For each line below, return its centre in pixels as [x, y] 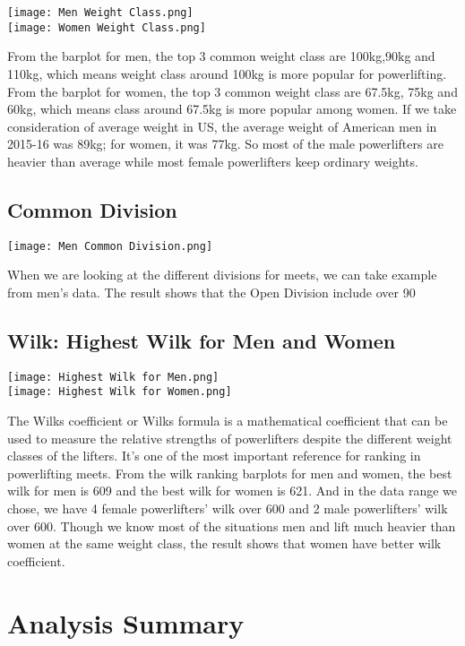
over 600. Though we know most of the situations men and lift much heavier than [232, 525]
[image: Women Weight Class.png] [107, 27]
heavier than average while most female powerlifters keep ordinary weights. [213, 161]
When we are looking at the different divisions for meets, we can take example [222, 275]
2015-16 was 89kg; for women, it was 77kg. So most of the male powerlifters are [225, 144]
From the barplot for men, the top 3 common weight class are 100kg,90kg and [221, 56]
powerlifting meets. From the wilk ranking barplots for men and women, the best [230, 473]
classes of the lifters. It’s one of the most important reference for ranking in [214, 456]
